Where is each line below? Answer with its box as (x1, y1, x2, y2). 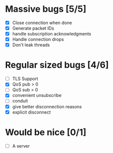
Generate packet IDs (12, 26, 54, 31)
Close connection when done (12, 20, 73, 26)
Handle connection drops (12, 36, 64, 42)
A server (12, 143, 30, 149)
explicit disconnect (12, 109, 51, 115)
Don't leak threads (12, 42, 50, 48)
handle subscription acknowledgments (12, 31, 91, 37)
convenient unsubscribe (12, 92, 62, 98)
